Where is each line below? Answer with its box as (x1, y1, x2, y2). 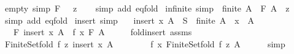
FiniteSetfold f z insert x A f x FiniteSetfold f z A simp (4, 37, 285, 50)
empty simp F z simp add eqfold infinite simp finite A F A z (4, 2, 290, 14)
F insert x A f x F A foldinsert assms (13, 25, 192, 38)
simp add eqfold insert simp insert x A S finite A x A (4, 13, 255, 26)
